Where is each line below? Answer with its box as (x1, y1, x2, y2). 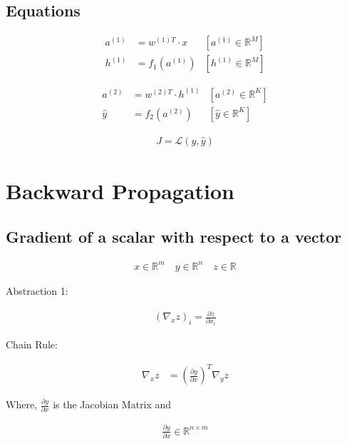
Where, (6, 397, 37, 412)
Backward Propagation (6, 176, 234, 205)
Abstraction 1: (6, 283, 68, 298)
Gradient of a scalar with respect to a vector (6, 225, 342, 247)
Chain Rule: (6, 337, 58, 351)
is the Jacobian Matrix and (53, 397, 172, 412)
